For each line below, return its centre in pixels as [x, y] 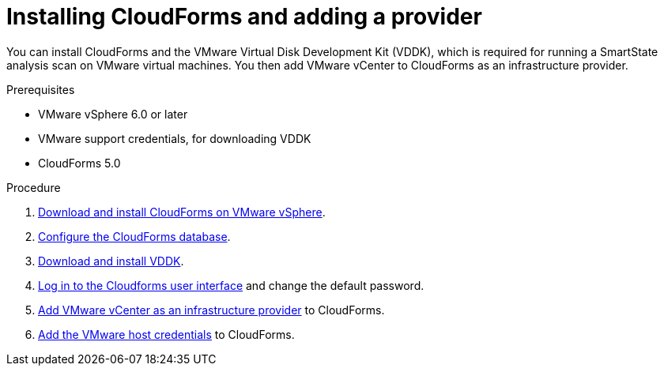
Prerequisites [41, 89]
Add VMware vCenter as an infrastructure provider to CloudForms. [211, 310]
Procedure [34, 187]
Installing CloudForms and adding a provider [244, 17]
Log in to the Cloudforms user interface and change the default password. [231, 285]
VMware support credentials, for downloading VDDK [175, 138]
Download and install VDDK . [111, 261]
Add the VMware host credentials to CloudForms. [166, 334]
